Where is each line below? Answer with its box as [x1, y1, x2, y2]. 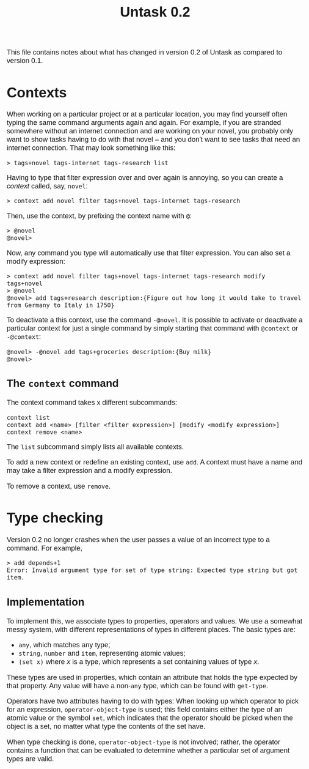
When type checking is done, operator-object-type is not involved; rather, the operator [6, 737, 280, 746]
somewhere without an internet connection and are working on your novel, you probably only [6, 127, 294, 136]
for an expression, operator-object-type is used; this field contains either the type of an [6, 705, 283, 714]
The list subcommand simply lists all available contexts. [6, 442, 184, 451]
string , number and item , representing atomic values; [18, 649, 186, 658]
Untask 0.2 [119, 4, 191, 20]
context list [6, 414, 51, 422]
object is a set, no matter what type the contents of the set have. [6, 722, 206, 731]
